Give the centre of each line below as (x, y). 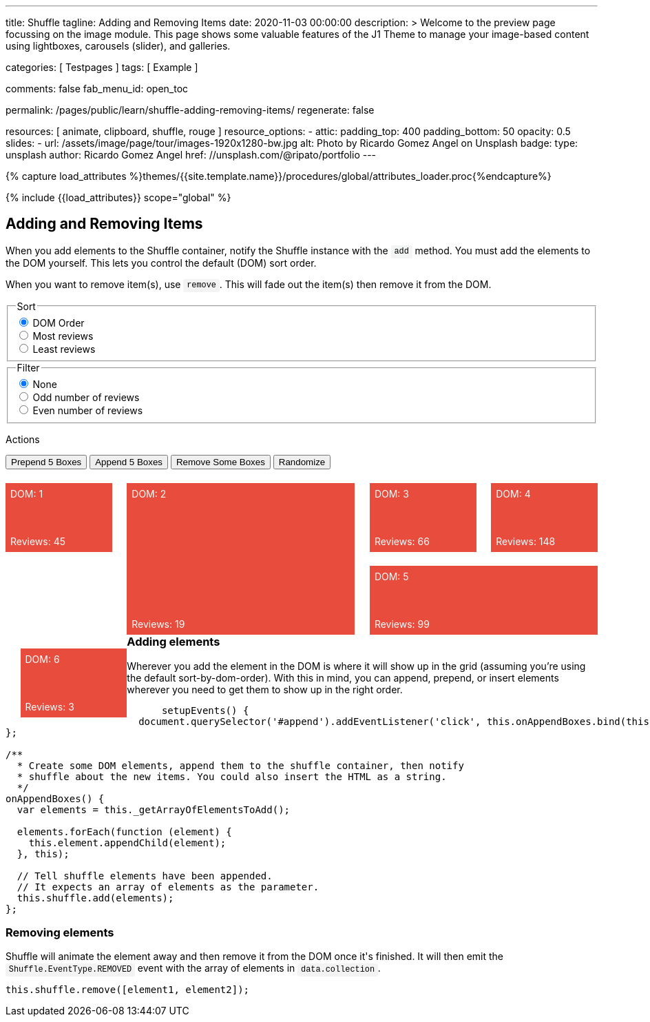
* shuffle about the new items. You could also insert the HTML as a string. (232, 776)
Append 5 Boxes (129, 462)
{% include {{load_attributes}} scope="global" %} (118, 197)
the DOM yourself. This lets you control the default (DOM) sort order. (161, 263)
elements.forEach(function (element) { (124, 831)
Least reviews (64, 349)
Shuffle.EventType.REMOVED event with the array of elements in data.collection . (195, 969)
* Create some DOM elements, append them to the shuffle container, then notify (240, 765)
